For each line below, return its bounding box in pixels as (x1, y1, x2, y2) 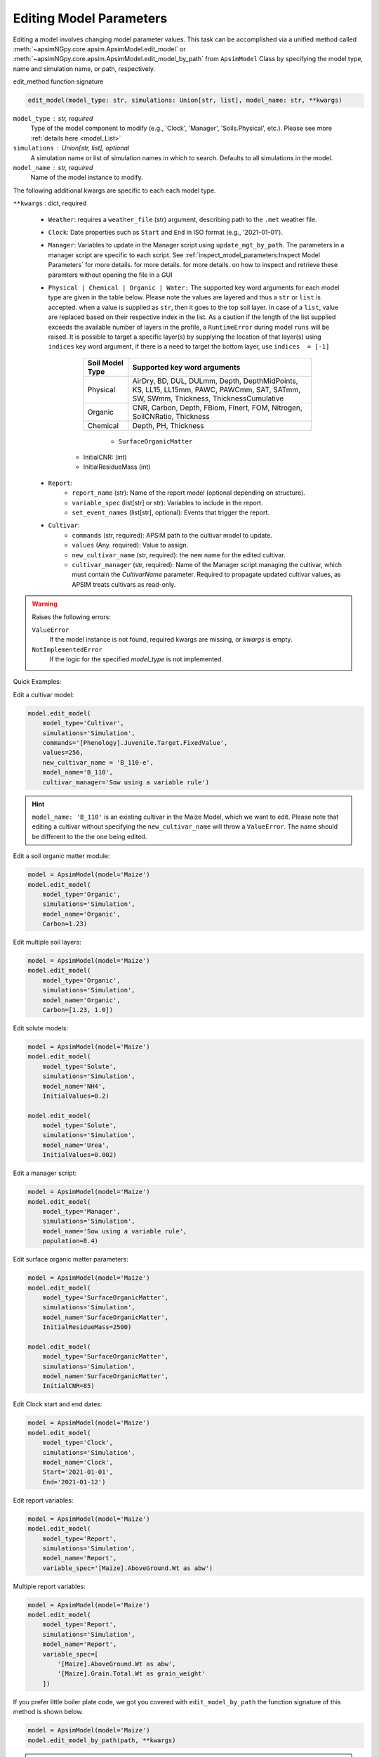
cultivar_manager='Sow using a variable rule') (42, 778, 210, 786)
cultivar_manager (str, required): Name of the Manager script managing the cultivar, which (72, 560, 342, 569)
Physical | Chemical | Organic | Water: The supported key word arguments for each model (48, 283, 340, 292)
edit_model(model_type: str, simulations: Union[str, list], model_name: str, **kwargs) (27, 96, 343, 105)
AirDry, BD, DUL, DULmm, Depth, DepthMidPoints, (132, 376, 298, 386)
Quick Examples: (13, 677, 62, 686)
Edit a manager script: (13, 1169, 77, 1177)
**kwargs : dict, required (13, 199, 87, 207)
